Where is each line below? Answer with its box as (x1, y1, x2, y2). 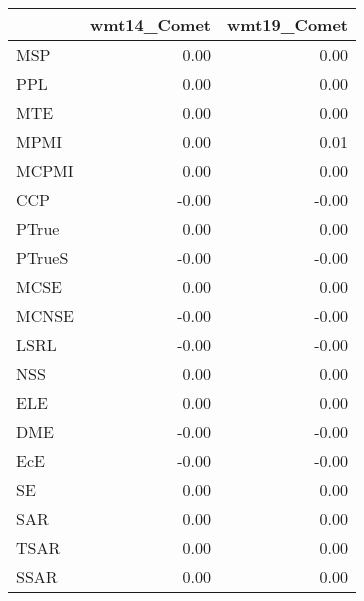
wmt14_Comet (90, 13, 212, 36)
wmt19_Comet (227, 13, 348, 36)
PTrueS (16, 246, 69, 269)
